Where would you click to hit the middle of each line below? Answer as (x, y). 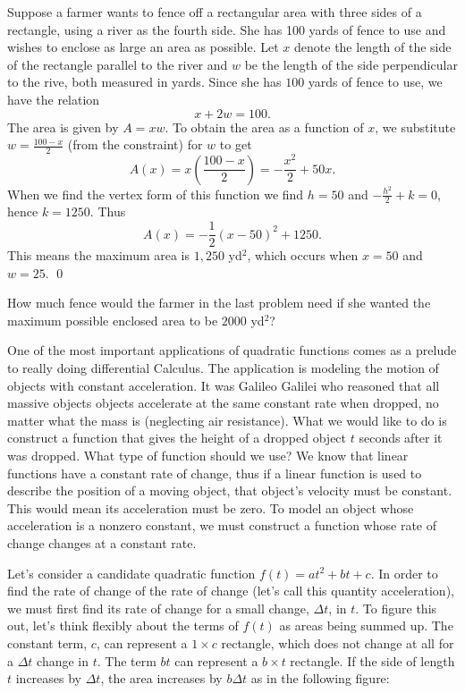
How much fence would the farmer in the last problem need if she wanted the (219, 303)
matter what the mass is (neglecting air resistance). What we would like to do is (227, 420)
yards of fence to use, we (375, 82)
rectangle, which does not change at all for (338, 642)
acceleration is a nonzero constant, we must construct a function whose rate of (222, 525)
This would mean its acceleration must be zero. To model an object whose (211, 507)
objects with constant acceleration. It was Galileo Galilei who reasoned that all (224, 385)
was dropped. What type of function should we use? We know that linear (208, 456)
